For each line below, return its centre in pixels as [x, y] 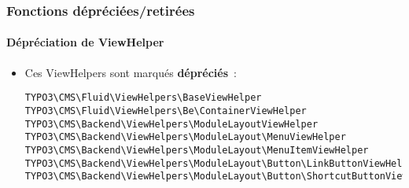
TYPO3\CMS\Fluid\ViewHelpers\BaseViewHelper [143, 98]
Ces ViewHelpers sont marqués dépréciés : [131, 72]
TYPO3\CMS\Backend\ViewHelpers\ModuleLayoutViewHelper [171, 124]
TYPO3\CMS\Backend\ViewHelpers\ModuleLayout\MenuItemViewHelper [197, 150]
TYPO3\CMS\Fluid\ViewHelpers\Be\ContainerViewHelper [166, 111]
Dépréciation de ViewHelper [85, 42]
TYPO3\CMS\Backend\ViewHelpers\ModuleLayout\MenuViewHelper [185, 137]
